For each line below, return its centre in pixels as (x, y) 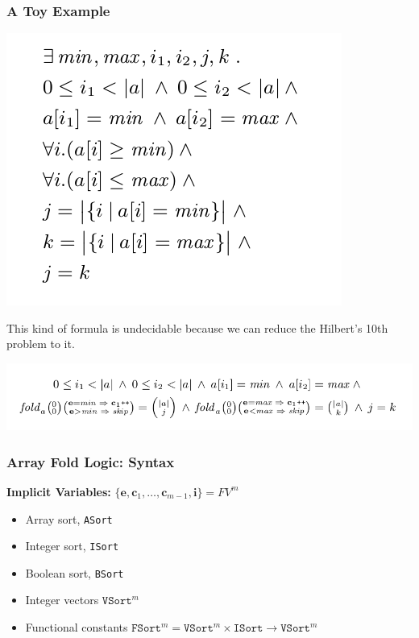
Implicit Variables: (59, 491)
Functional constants (77, 627)
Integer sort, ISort (72, 546)
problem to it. (41, 344)
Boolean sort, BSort (75, 572)
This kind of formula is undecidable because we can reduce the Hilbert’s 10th (197, 327)
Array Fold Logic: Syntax (91, 461)
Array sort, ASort (69, 518)
